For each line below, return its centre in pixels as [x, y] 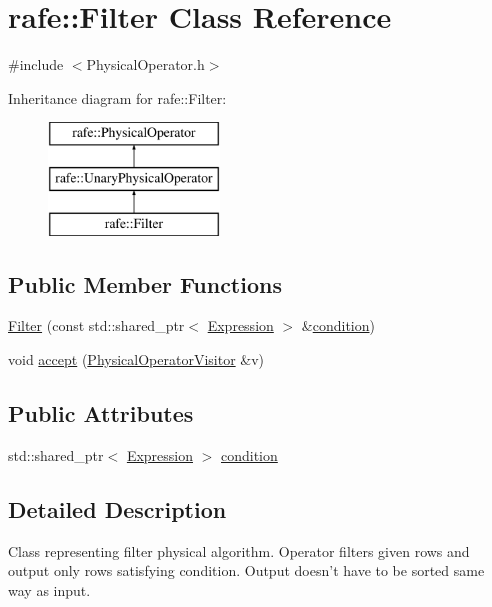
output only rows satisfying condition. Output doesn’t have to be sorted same [246, 570]
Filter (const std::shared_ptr [96, 325]
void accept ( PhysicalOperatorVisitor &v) [136, 359]
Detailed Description [117, 508]
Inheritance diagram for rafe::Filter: [117, 97]
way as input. [49, 589]
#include [36, 64]
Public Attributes [101, 413]
